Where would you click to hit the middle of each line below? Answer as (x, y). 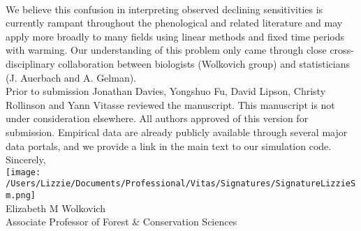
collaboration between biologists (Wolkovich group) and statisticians (204, 63)
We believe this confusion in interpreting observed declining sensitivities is (164, 9)
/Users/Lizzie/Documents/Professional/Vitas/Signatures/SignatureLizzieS (181, 184)
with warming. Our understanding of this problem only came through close (166, 50)
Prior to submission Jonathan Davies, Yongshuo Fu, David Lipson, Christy (166, 91)
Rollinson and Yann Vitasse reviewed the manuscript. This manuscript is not (170, 104)
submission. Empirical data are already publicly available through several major (177, 132)
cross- (342, 50)
